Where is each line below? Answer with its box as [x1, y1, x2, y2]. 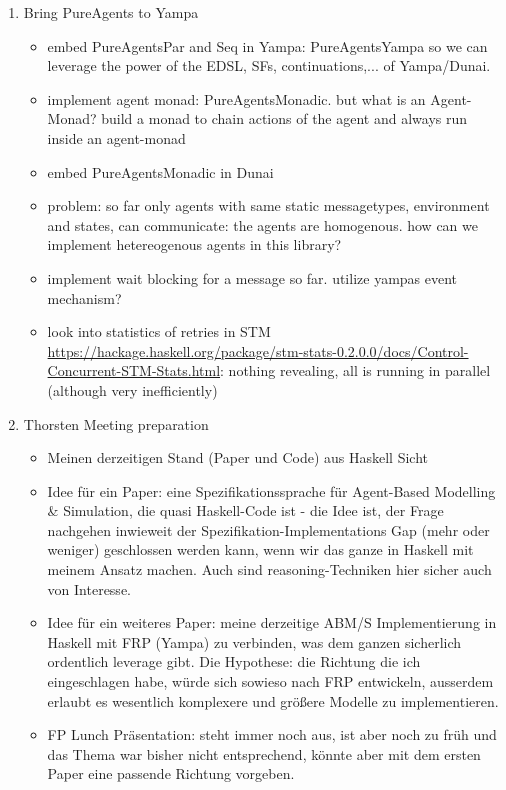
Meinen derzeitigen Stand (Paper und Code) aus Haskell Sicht [47, 447, 428, 468]
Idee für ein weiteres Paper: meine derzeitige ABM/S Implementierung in [47, 612, 497, 633]
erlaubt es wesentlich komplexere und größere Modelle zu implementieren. [47, 690, 499, 711]
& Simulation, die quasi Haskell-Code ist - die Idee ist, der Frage [47, 500, 444, 521]
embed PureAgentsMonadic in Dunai [47, 161, 274, 182]
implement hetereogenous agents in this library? [47, 234, 342, 255]
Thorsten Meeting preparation [23, 413, 209, 434]
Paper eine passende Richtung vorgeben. [47, 763, 295, 784]
